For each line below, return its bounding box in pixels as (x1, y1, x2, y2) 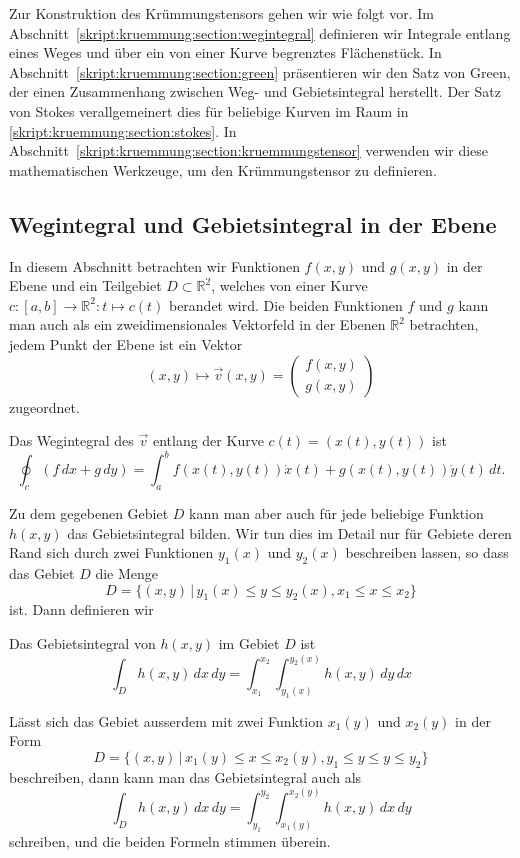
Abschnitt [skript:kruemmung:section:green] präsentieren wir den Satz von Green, (9, 61, 511, 82)
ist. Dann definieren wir (9, 599, 154, 620)
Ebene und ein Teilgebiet (9, 275, 162, 296)
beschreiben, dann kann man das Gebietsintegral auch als (9, 766, 362, 787)
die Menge (95, 562, 159, 583)
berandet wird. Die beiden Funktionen (168, 294, 403, 315)
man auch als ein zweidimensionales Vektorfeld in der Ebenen (9, 314, 386, 335)
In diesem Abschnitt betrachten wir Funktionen (9, 255, 300, 276)
